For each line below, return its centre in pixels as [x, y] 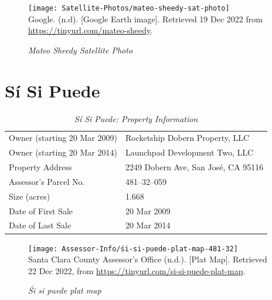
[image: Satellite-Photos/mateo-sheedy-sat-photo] [129, 8]
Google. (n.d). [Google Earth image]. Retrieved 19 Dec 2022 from [145, 18]
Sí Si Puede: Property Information [136, 118]
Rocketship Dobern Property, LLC [187, 138]
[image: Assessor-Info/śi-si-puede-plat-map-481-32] [133, 249]
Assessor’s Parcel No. [47, 181]
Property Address [40, 167]
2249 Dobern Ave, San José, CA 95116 [194, 167]
